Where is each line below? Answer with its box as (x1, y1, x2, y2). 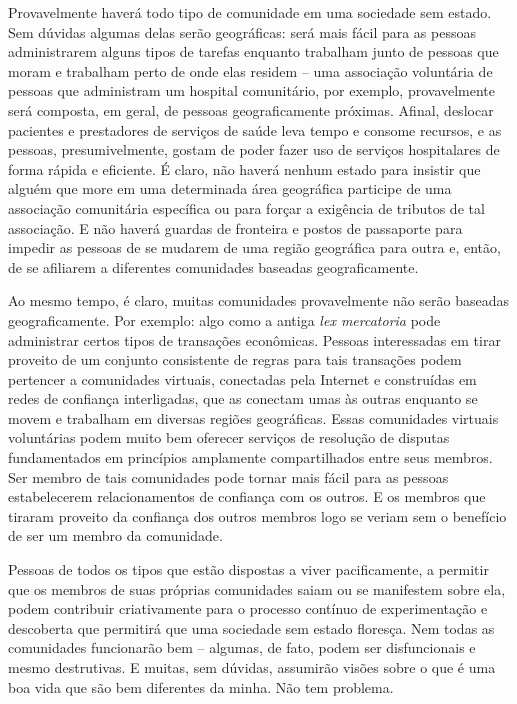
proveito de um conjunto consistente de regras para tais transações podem (8, 349, 462, 370)
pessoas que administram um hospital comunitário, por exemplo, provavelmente (8, 80, 496, 101)
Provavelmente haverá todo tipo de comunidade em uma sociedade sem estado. (8, 2, 492, 22)
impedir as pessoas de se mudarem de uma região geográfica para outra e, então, (8, 237, 501, 258)
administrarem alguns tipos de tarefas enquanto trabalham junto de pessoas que (8, 41, 499, 62)
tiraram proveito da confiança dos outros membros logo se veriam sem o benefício (8, 505, 507, 526)
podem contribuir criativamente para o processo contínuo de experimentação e (8, 598, 488, 619)
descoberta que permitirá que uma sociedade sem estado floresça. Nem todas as (8, 617, 495, 638)
